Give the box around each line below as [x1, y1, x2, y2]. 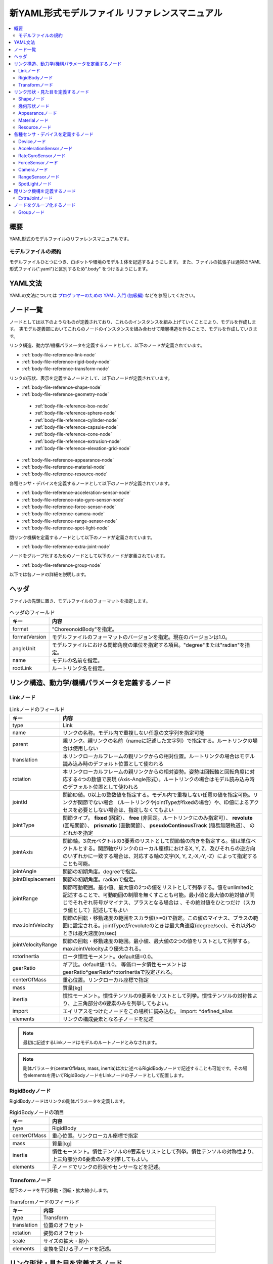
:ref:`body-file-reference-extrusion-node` [34, 438, 121, 444]
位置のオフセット [43, 1222, 84, 1229]
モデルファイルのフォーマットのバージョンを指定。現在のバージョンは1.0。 [52, 634, 231, 641]
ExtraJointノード [18, 195, 53, 201]
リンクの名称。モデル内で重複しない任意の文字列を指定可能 [62, 729, 205, 736]
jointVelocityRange [12, 941, 58, 948]
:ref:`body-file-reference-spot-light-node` [22, 525, 109, 531]
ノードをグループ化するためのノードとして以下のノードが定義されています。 [9, 553, 168, 559]
